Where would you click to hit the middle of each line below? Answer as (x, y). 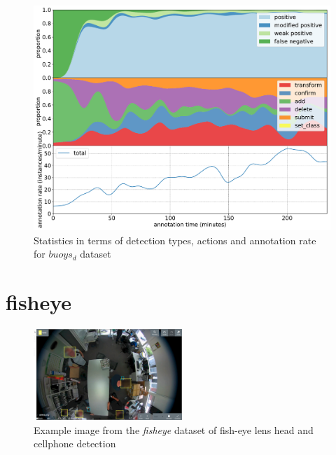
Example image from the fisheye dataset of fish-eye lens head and (174, 429)
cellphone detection (75, 443)
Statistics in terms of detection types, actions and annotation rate (175, 240)
